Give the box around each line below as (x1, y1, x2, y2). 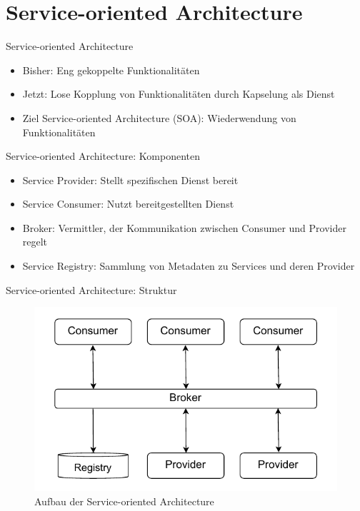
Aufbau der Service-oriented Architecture (34, 494, 214, 509)
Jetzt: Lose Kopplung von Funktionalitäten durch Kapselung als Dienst (22, 86, 335, 101)
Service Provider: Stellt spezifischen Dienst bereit (22, 172, 239, 187)
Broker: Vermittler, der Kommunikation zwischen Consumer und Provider (22, 220, 346, 235)
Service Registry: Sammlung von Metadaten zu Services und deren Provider (22, 258, 355, 273)
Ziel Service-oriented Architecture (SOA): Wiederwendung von (22, 110, 296, 125)
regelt (22, 234, 48, 249)
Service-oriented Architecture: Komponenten (6, 148, 200, 163)
